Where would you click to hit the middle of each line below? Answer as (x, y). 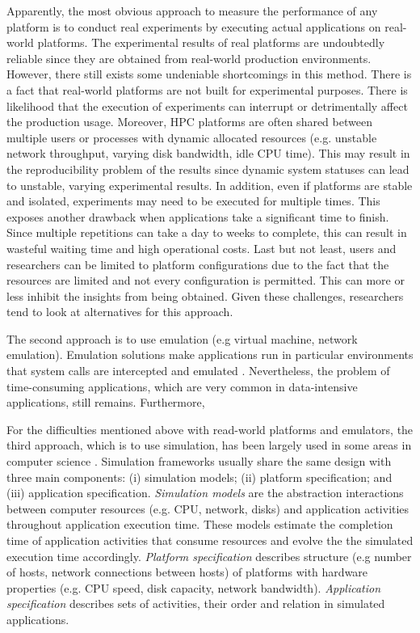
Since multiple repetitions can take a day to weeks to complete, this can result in (207, 232)
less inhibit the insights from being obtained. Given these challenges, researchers (205, 295)
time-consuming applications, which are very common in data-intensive (182, 386)
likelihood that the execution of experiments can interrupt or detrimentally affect (207, 105)
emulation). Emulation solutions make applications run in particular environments (210, 354)
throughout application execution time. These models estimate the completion (200, 524)
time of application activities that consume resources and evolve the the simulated (210, 540)
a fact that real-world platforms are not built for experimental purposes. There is (207, 89)
